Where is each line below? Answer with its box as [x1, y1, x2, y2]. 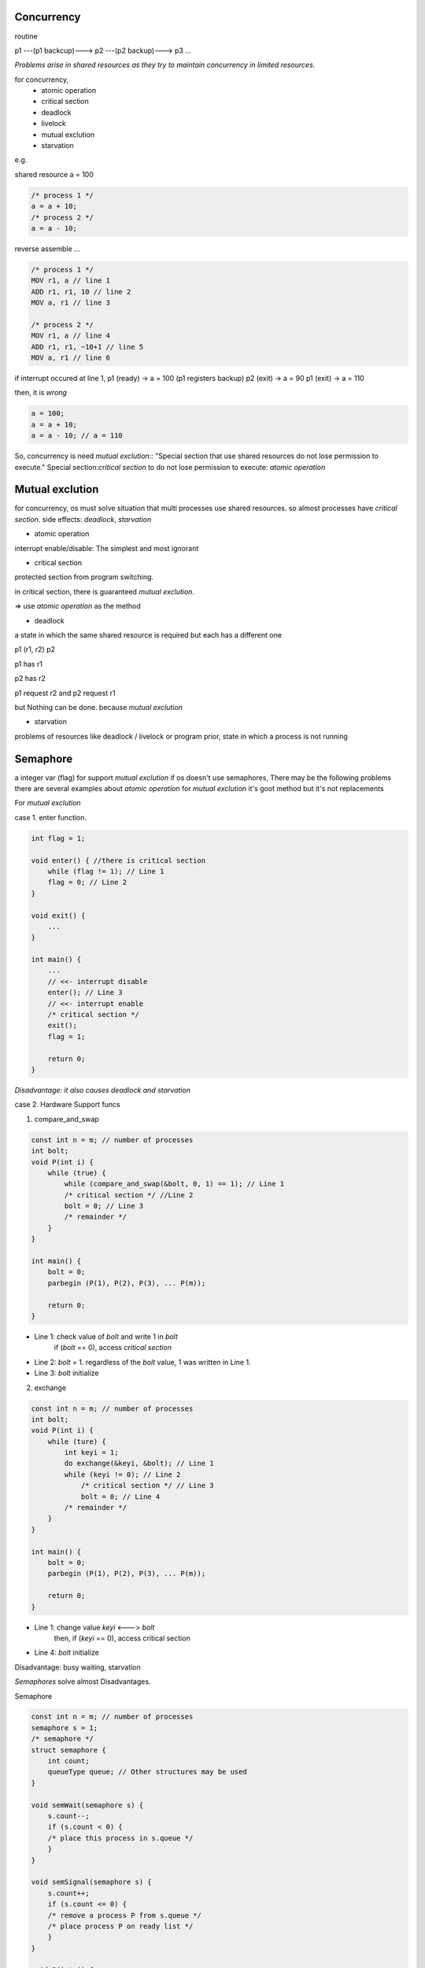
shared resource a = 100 [14, 169, 94, 179]
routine [14, 31, 39, 41]
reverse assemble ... [14, 244, 80, 253]
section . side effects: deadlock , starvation [14, 514, 152, 523]
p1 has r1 [14, 659, 43, 668]
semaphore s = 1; [31, 1723, 98, 1732]
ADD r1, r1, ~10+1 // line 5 [31, 342, 144, 351]
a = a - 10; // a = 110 [31, 431, 124, 440]
